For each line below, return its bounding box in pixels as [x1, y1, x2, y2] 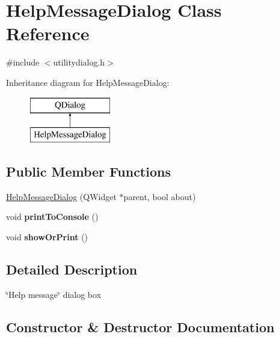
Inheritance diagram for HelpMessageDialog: [6, 76, 170, 88]
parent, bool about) [123, 190, 196, 202]
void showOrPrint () [6, 231, 88, 243]
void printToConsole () [6, 210, 99, 223]
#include [6, 56, 40, 68]
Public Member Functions [6, 162, 171, 181]
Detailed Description [6, 260, 138, 279]
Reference [6, 21, 90, 46]
